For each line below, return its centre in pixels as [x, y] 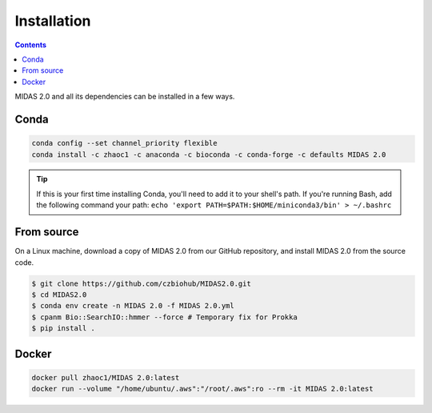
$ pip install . [64, 329]
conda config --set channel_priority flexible [124, 143]
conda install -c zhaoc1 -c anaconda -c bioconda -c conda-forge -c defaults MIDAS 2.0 [209, 154]
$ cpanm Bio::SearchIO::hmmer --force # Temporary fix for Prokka [164, 317]
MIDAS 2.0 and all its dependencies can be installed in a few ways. [125, 97]
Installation [53, 21]
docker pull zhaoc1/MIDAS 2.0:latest [106, 377]
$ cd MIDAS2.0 [59, 295]
